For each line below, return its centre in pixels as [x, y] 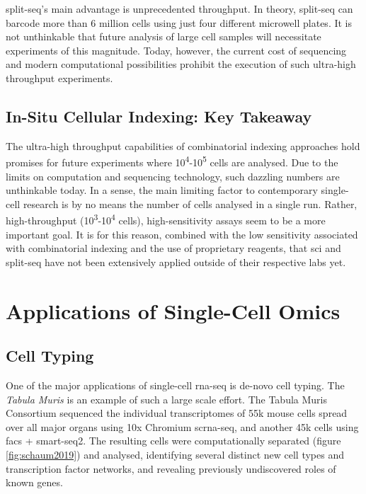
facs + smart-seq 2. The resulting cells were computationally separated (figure [173, 441]
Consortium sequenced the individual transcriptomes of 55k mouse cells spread [177, 413]
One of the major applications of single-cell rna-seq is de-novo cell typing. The [175, 385]
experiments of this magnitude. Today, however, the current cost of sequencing [176, 50]
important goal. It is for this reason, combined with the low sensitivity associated [182, 234]
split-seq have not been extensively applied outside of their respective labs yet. [176, 262]
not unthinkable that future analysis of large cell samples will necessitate [164, 36]
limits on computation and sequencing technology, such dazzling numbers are [173, 176]
